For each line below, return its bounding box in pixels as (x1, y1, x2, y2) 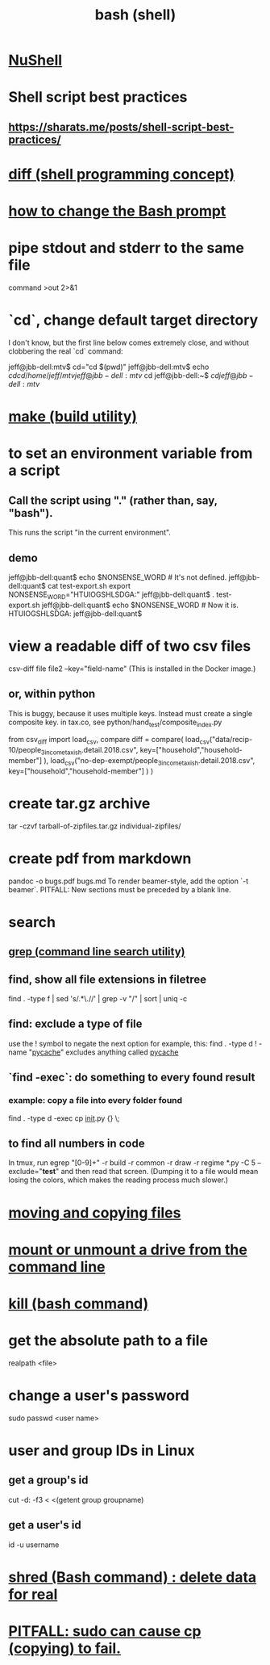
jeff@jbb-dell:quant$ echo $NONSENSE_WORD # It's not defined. (8, 572, 227, 582)
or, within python (8, 687, 96, 701)
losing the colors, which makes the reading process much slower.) (8, 1175, 228, 1185)
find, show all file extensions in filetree (8, 972, 207, 986)
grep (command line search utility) (8, 945, 185, 958)
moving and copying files (8, 1203, 181, 1222)
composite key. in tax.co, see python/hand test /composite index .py (8, 717, 222, 728)
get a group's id (8, 1474, 89, 1487)
